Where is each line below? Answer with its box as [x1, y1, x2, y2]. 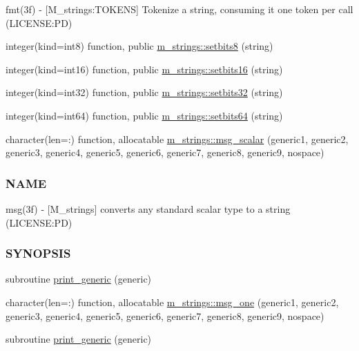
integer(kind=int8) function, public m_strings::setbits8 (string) [6, 39, 273, 53]
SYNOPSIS [6, 245, 71, 262]
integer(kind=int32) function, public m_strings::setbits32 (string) [6, 85, 283, 99]
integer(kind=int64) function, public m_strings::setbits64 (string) [6, 108, 283, 122]
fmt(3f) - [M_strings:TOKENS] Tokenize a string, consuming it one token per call [6, 2, 353, 16]
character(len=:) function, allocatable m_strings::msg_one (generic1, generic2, [6, 294, 339, 309]
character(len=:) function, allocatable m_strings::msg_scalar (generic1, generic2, [6, 131, 349, 146]
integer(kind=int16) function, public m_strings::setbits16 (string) [6, 61, 283, 76]
